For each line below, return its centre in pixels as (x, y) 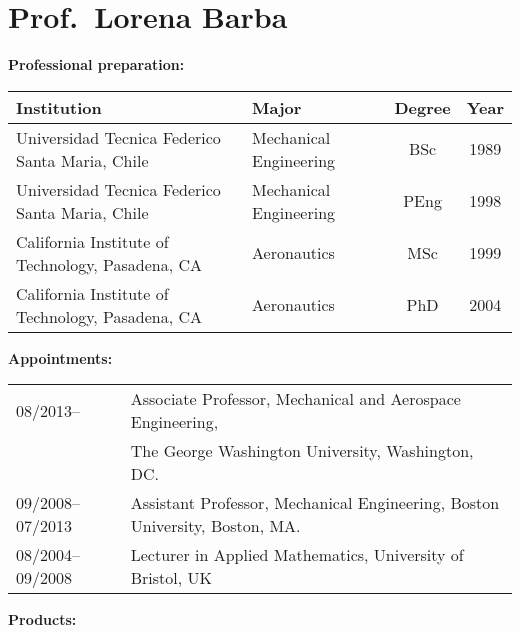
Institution (59, 107)
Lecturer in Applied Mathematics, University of (297, 555)
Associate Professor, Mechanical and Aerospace (295, 399)
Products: (42, 619)
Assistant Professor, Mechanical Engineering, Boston (315, 503)
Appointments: (60, 357)
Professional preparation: (96, 64)
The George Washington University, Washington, (302, 451)
